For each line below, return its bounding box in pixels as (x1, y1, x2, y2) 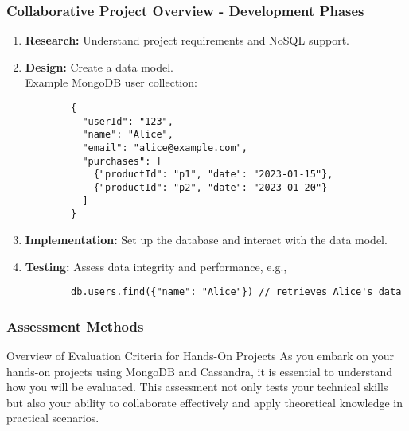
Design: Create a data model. (25, 58, 174, 75)
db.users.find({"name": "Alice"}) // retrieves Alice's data (71, 286, 402, 298)
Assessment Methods (6, 316, 144, 336)
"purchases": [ (82, 155, 162, 167)
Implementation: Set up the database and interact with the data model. (25, 231, 388, 247)
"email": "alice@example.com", (82, 142, 247, 153)
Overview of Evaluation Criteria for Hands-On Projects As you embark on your (6, 347, 395, 363)
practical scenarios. (6, 410, 99, 426)
